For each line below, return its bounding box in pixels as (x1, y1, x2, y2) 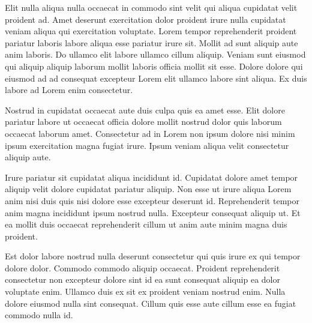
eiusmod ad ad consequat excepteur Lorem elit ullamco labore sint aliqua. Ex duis (5, 71, 307, 84)
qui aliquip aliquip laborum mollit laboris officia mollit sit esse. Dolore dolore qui (5, 59, 303, 72)
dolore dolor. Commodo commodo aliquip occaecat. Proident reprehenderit (5, 261, 280, 274)
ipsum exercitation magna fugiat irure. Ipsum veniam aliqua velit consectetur (5, 139, 289, 151)
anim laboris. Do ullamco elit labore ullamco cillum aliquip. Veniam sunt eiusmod (5, 48, 306, 61)
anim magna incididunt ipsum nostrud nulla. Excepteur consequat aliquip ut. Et (5, 206, 301, 219)
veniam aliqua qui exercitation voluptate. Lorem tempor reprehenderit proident (5, 25, 297, 37)
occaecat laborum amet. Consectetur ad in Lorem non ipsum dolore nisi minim (5, 127, 295, 139)
